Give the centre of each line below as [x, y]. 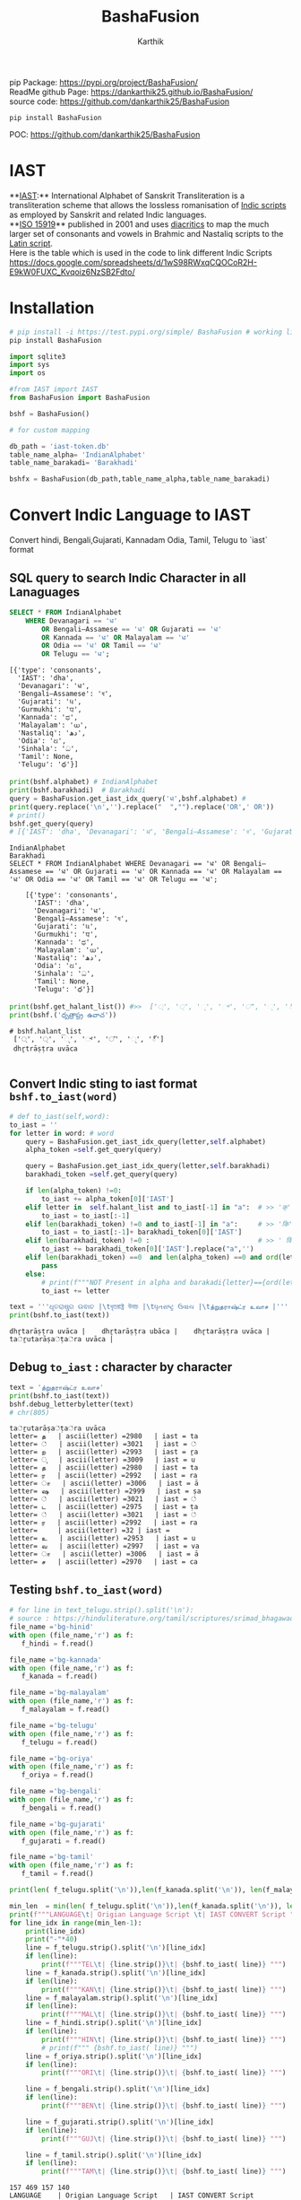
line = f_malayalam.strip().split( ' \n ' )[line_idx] [122, 1998]
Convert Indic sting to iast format [103, 1084]
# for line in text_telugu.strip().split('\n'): [102, 1611]
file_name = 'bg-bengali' [56, 1792]
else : [36, 1274]
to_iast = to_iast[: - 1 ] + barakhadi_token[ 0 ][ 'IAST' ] [142, 1232]
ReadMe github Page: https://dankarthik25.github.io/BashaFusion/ [131, 92]
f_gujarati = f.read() [63, 1841]
